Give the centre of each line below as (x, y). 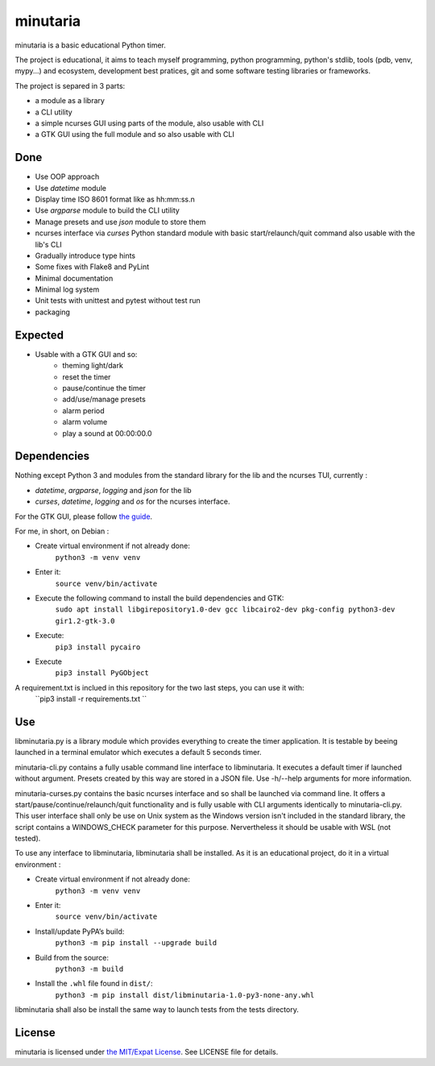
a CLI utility (54, 112)
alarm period (83, 410)
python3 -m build (89, 969)
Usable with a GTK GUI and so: (86, 354)
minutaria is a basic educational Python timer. (91, 45)
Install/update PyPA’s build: (80, 931)
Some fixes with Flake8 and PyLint (92, 267)
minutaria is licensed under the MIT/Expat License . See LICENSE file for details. (147, 1052)
